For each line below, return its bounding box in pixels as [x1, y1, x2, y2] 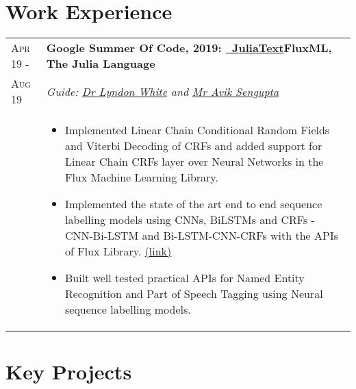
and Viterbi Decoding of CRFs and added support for [64, 138, 322, 154]
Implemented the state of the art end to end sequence [64, 196, 322, 212]
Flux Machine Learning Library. [64, 169, 218, 186]
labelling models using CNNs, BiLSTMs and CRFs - [64, 212, 315, 228]
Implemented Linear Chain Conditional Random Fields [64, 122, 330, 138]
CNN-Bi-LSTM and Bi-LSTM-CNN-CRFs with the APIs [64, 227, 339, 244]
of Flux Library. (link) [64, 243, 172, 260]
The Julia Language [46, 55, 155, 72]
